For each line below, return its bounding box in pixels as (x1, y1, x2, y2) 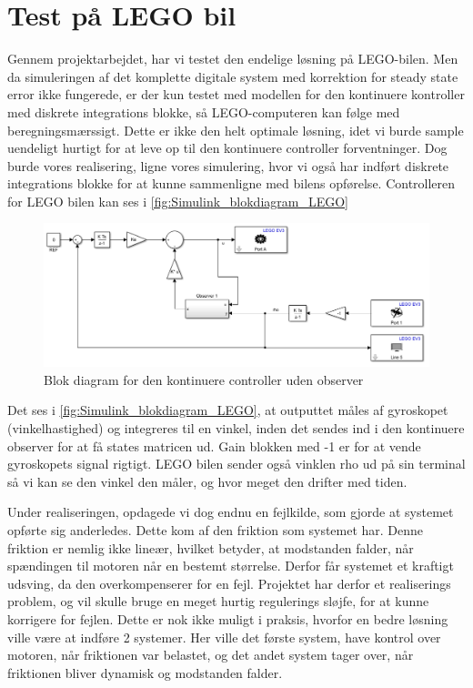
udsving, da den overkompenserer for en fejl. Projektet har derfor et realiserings (7, 573, 451, 592)
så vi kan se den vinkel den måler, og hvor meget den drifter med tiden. (7, 471, 408, 491)
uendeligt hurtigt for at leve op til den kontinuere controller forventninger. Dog (7, 138, 448, 157)
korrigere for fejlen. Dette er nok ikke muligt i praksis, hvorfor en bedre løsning (7, 609, 448, 628)
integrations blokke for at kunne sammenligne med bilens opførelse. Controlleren (7, 174, 456, 193)
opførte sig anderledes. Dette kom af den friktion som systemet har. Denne (7, 520, 424, 539)
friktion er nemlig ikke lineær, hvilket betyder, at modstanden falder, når (7, 538, 414, 557)
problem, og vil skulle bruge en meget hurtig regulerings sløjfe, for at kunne (7, 592, 429, 611)
